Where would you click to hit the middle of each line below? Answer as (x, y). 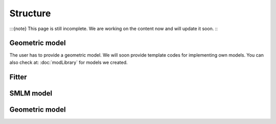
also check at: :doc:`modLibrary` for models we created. (68, 62)
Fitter (18, 77)
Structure (30, 13)
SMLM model (31, 93)
